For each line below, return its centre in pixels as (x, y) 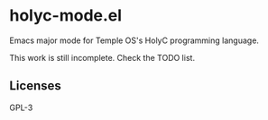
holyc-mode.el (66, 16)
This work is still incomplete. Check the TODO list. (102, 57)
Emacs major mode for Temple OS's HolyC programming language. (134, 40)
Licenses (35, 86)
